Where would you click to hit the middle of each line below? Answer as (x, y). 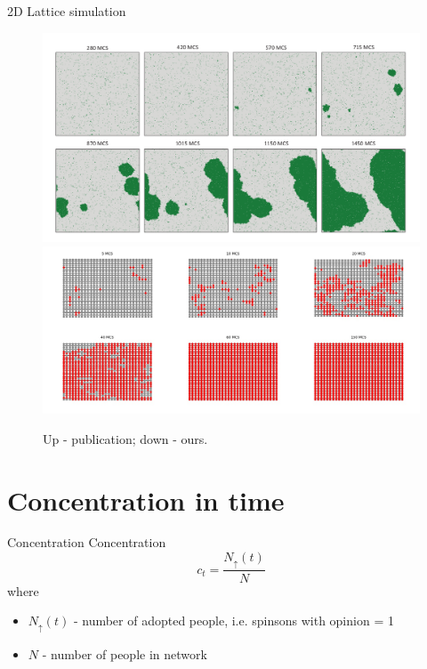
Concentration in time (146, 500)
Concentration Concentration (87, 542)
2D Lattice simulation (67, 11)
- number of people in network (125, 653)
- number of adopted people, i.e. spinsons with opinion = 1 (234, 621)
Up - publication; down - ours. (125, 438)
